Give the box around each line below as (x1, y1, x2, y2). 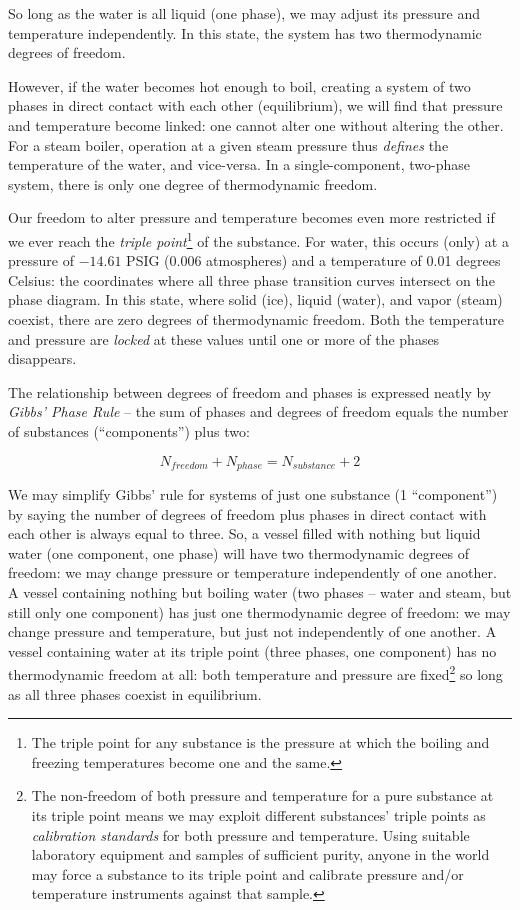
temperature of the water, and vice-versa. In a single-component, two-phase (8, 154, 470, 175)
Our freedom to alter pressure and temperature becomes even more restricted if (8, 207, 495, 228)
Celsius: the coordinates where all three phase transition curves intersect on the (8, 269, 495, 290)
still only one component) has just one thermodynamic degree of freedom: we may (8, 601, 511, 622)
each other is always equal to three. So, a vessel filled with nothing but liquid (8, 523, 481, 544)
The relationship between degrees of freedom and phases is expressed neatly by (8, 381, 492, 402)
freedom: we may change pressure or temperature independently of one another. (8, 562, 497, 583)
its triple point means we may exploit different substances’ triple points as (31, 804, 486, 825)
